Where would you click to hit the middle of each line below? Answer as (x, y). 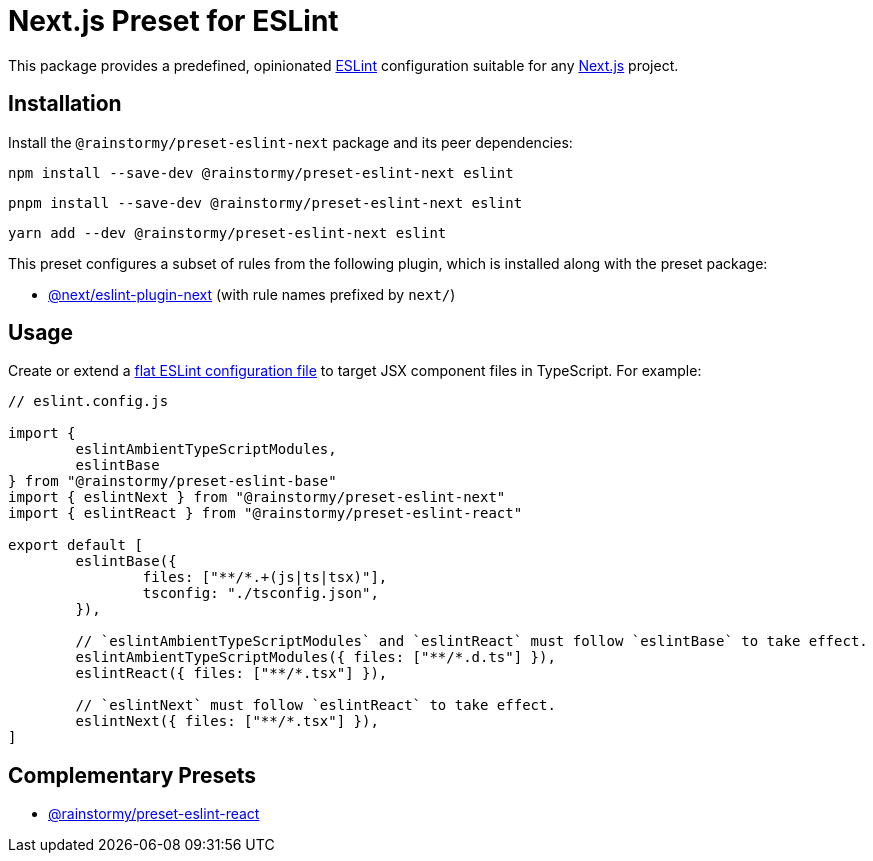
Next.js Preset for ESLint (173, 21)
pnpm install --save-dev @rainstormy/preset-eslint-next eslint (265, 202)
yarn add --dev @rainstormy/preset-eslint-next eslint (227, 232)
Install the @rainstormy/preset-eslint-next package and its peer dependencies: (290, 142)
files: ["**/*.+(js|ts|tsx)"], (265, 577)
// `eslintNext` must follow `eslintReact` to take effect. (315, 705)
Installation (65, 104)
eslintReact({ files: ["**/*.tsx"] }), (231, 673)
